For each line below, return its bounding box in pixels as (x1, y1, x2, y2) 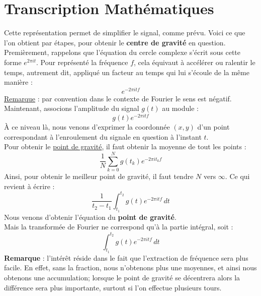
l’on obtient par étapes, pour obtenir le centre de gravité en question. (4, 37, 226, 47)
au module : (162, 103, 199, 113)
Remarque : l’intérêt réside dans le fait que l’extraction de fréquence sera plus (4, 252, 248, 263)
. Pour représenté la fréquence (36, 56, 128, 67)
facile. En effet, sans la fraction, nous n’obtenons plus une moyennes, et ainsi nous (4, 262, 257, 273)
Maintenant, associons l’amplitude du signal (4, 103, 139, 113)
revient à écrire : (4, 181, 55, 191)
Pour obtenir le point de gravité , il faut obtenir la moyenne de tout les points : (4, 141, 246, 152)
